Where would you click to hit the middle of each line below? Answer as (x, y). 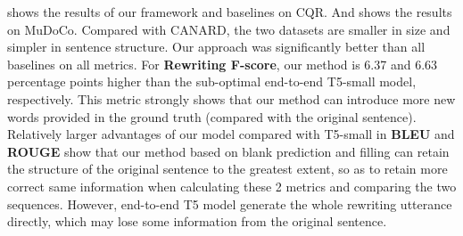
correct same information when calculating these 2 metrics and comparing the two (232, 186)
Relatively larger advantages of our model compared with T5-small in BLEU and (231, 134)
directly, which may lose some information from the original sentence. (197, 221)
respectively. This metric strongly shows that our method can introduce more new (231, 98)
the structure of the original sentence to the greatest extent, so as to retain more (227, 169)
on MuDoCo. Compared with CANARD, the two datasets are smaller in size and (229, 29)
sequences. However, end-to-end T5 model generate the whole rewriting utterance (230, 203)
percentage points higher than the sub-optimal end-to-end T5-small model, (212, 81)
